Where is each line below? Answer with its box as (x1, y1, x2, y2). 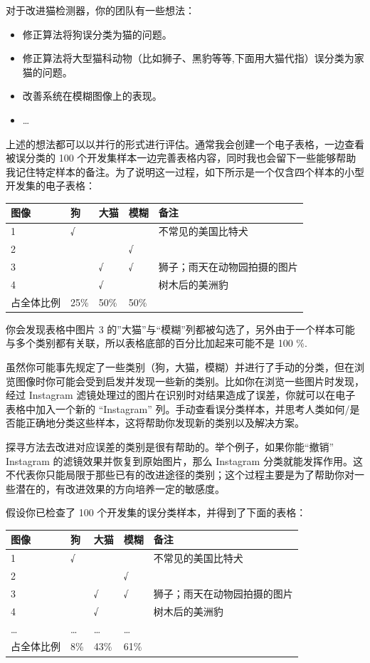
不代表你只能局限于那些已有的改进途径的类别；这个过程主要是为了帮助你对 (6, 467, 354, 482)
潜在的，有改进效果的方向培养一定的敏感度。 (15, 481, 225, 496)
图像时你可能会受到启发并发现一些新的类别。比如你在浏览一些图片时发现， (15, 373, 364, 388)
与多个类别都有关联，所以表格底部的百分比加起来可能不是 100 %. (6, 335, 307, 350)
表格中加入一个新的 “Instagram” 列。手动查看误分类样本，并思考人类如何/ (6, 401, 350, 416)
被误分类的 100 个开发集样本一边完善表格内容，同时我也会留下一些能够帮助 (6, 150, 356, 165)
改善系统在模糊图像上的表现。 (22, 88, 162, 103)
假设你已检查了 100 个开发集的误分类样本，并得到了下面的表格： (6, 505, 307, 520)
